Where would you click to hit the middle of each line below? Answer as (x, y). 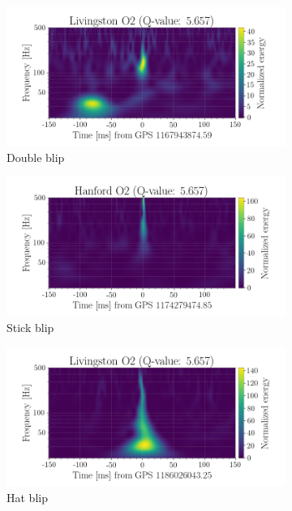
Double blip (36, 157)
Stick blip (30, 327)
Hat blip (27, 497)
